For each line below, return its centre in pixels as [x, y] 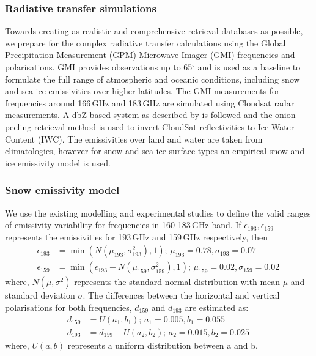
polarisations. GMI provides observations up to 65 [99, 67]
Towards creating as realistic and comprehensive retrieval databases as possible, [154, 31]
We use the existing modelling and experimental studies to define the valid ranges [158, 213]
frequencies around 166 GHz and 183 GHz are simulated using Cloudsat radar [150, 102]
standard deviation [40, 295]
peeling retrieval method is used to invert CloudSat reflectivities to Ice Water [150, 126]
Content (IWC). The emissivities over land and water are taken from [134, 139]
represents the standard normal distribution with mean [177, 282]
